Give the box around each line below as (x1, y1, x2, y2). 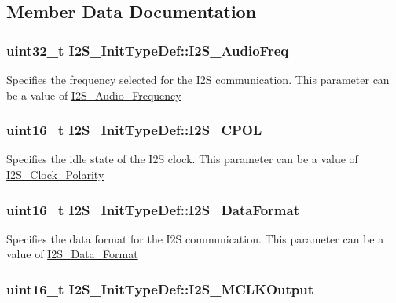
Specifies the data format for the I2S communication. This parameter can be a (6, 230, 384, 246)
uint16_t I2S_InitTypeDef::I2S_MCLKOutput (6, 279, 314, 298)
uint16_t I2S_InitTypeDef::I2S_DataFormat (6, 199, 299, 219)
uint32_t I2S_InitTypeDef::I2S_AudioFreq (6, 40, 289, 60)
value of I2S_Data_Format (6, 246, 138, 262)
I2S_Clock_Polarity (6, 166, 104, 182)
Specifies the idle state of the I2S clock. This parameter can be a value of (6, 151, 358, 167)
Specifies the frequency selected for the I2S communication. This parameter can (6, 71, 390, 87)
